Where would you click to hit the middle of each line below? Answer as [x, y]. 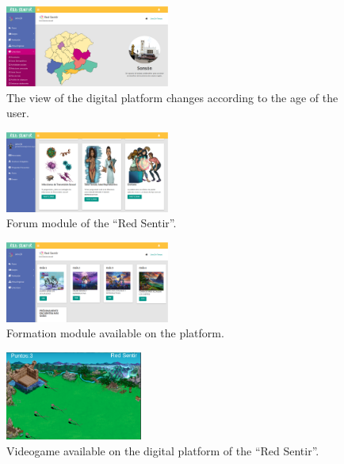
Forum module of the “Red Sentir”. [92, 223]
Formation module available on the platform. [115, 333]
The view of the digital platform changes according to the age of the [172, 97]
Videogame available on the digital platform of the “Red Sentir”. [163, 451]
